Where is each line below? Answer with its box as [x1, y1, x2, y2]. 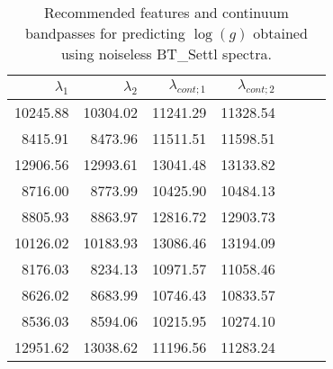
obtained [253, 22, 308, 43]
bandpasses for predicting [25, 22, 185, 43]
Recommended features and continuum [43, 2, 289, 22]
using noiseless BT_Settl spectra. [60, 43, 272, 64]
